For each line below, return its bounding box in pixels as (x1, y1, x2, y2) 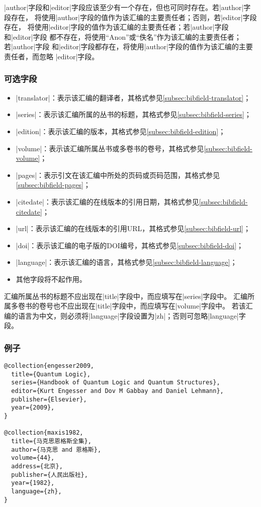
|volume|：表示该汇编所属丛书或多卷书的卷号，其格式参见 (16, 143, 204, 153)
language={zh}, (11, 487, 62, 495)
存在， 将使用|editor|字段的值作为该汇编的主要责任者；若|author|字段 (4, 22, 229, 32)
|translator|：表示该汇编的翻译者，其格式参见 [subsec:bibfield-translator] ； (16, 92, 251, 103)
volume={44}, (11, 454, 55, 462)
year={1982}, (11, 479, 55, 487)
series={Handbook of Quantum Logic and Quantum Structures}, (11, 379, 220, 386)
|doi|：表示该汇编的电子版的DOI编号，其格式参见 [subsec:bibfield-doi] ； (16, 240, 244, 250)
